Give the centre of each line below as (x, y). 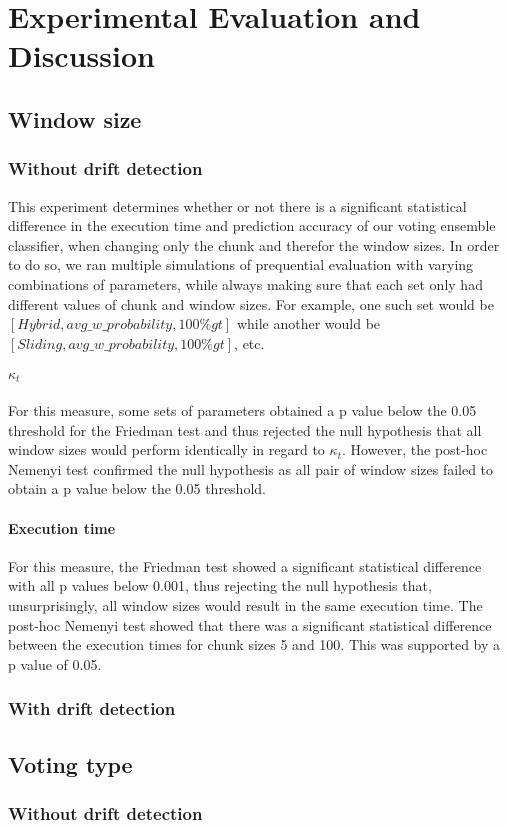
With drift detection (92, 708)
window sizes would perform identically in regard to (166, 449)
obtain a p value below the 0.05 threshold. (137, 488)
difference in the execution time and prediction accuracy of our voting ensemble (252, 225)
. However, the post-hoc (414, 449)
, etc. (249, 342)
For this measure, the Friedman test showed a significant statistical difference (245, 565)
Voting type (70, 763)
